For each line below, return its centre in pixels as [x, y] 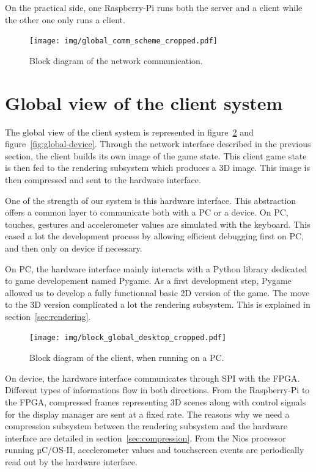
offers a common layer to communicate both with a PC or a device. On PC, [147, 212]
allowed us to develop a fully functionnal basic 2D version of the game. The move [157, 292]
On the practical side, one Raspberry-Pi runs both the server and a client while [154, 7]
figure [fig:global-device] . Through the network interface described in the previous [158, 144]
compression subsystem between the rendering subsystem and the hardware [146, 426]
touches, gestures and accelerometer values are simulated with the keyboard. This [158, 224]
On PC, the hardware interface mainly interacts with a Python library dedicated [156, 268]
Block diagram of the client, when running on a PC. [127, 358]
